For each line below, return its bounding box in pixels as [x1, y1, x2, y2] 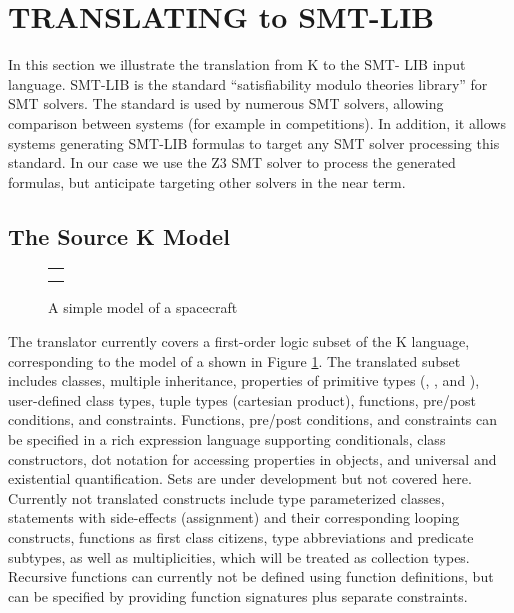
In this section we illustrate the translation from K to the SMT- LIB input [8, 54, 466, 75]
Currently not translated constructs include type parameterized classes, [8, 487, 445, 508]
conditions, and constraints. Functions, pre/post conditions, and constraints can [8, 409, 498, 430]
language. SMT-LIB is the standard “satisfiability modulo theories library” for [8, 73, 488, 94]
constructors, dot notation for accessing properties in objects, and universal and [8, 448, 497, 469]
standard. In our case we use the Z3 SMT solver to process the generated [8, 152, 456, 173]
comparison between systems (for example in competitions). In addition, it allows [8, 112, 506, 133]
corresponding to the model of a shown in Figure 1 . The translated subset [8, 350, 461, 371]
